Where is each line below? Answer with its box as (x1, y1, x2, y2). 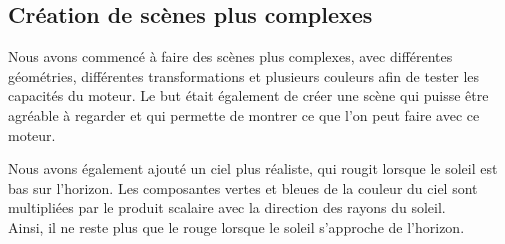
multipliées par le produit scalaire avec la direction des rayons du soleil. (8, 197, 446, 218)
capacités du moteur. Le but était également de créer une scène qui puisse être (8, 85, 489, 106)
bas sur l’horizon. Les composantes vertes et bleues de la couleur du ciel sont (8, 177, 478, 198)
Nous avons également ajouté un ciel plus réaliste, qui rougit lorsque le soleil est (8, 158, 498, 179)
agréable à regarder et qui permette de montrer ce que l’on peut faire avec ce (8, 104, 480, 125)
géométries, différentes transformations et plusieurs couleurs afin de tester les (8, 65, 480, 86)
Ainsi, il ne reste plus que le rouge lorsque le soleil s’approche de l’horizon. (8, 216, 465, 237)
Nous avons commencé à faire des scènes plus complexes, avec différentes (8, 46, 453, 67)
